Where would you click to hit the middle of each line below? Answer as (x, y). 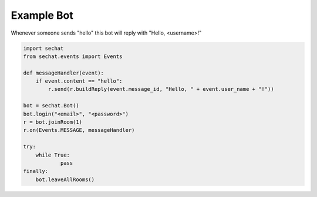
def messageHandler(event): (63, 73)
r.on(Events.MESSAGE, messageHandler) (79, 130)
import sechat (43, 48)
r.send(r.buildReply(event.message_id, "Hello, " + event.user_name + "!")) (161, 89)
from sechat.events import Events (73, 56)
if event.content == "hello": (79, 81)
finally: (36, 171)
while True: (53, 155)
